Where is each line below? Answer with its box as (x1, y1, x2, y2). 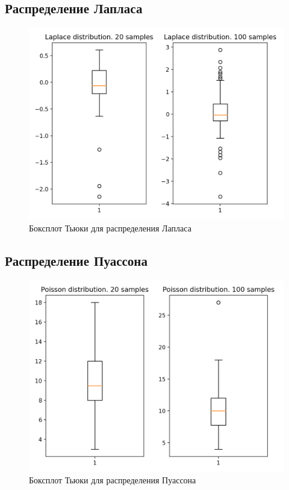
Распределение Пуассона (5, 251, 148, 269)
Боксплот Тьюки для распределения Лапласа (29, 221, 191, 234)
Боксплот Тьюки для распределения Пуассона (29, 474, 196, 486)
